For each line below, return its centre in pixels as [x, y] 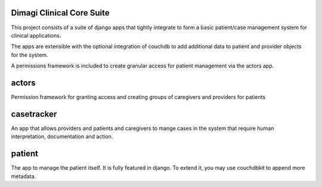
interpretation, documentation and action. [62, 136]
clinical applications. [36, 35]
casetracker [34, 114]
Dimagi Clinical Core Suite [60, 13]
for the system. [30, 55]
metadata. [23, 176]
